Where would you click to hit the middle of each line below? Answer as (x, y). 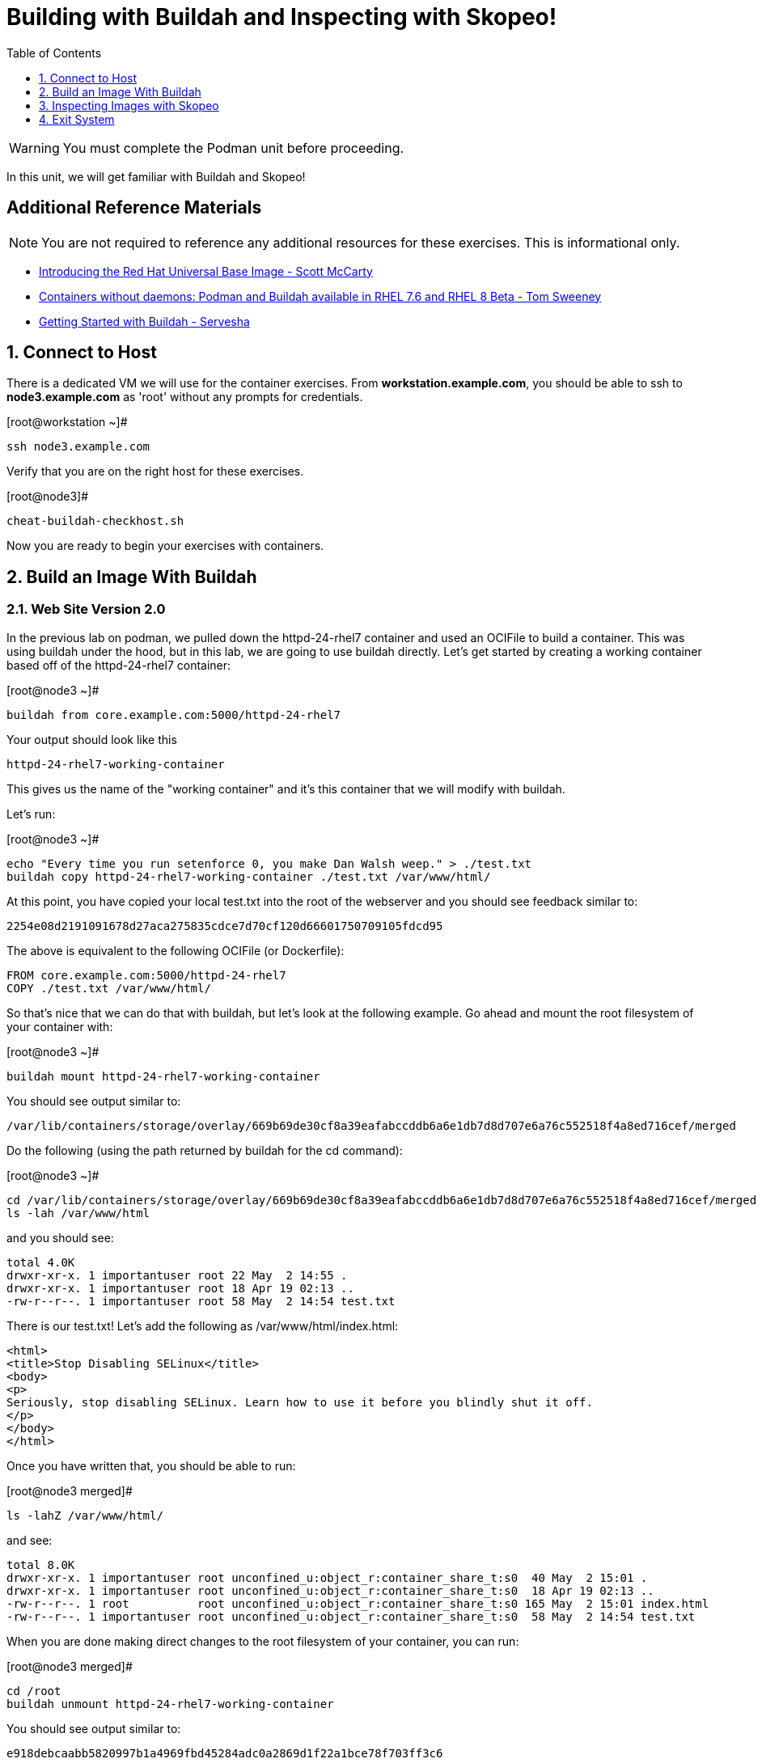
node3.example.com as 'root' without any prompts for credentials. (185, 397)
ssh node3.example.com (78, 447)
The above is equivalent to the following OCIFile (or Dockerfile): (176, 950)
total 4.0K (41, 1262)
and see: (30, 1540)
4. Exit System (77, 119)
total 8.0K (41, 1564)
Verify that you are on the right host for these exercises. (155, 471)
